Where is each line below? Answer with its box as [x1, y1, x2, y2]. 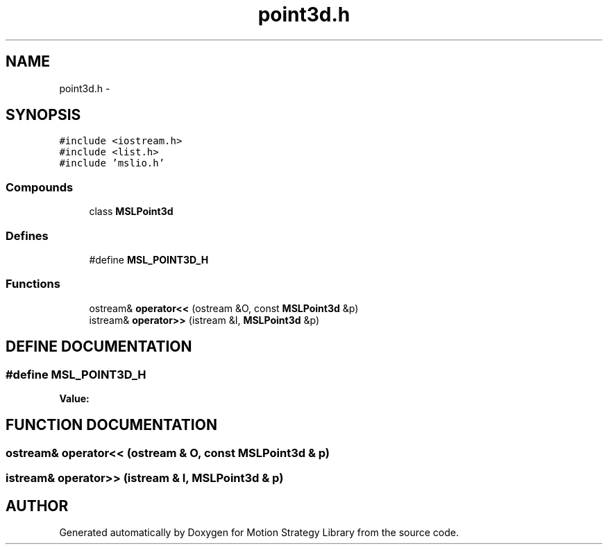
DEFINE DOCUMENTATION [6, 338, 192, 356]
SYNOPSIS [6, 106, 81, 124]
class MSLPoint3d [89, 205, 174, 218]
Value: [59, 392, 90, 404]
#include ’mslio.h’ [59, 157, 165, 169]
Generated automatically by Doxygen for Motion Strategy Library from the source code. [59, 526, 459, 538]
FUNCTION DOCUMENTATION [6, 416, 217, 434]
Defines [6, 228, 49, 243]
